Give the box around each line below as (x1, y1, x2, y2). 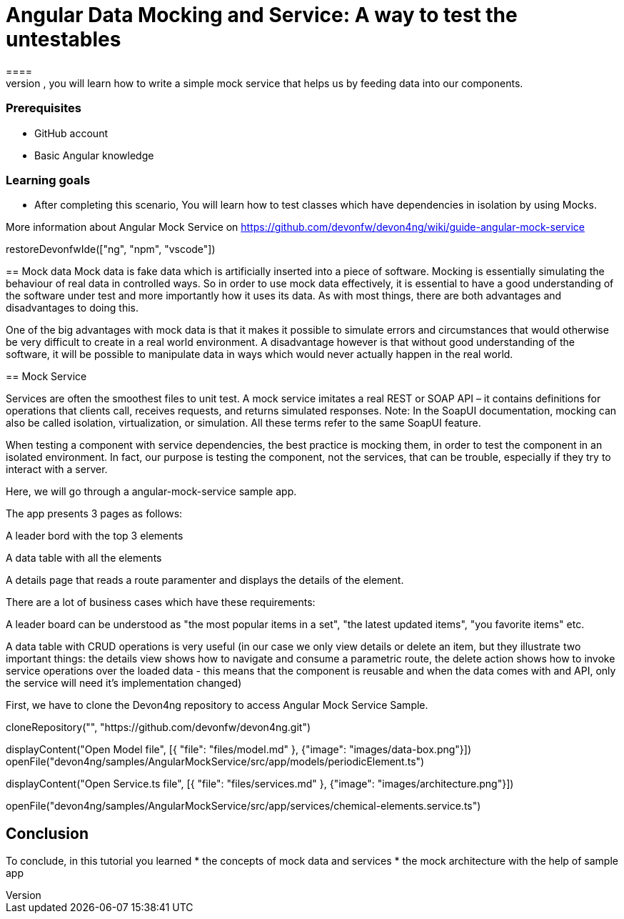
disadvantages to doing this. (6, 302, 139, 314)
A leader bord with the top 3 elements (6, 530, 183, 542)
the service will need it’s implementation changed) (6, 677, 242, 690)
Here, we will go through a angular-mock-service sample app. (6, 485, 297, 498)
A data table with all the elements (6, 552, 162, 565)
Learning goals (6, 172, 91, 187)
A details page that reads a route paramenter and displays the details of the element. (6, 574, 404, 587)
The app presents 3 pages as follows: (6, 507, 183, 520)
